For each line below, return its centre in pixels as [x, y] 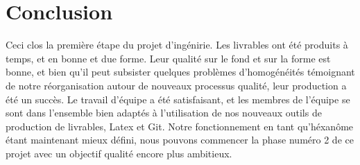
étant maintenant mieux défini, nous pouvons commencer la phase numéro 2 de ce [180, 140]
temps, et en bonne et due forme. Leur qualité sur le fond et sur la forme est [168, 58]
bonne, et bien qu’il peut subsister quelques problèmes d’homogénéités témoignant [180, 72]
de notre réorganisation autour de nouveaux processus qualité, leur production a [176, 85]
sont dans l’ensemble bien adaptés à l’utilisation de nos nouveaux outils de [164, 113]
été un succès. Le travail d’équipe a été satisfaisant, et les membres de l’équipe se [178, 99]
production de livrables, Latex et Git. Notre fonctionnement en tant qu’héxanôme [180, 126]
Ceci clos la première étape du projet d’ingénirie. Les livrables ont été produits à [177, 45]
